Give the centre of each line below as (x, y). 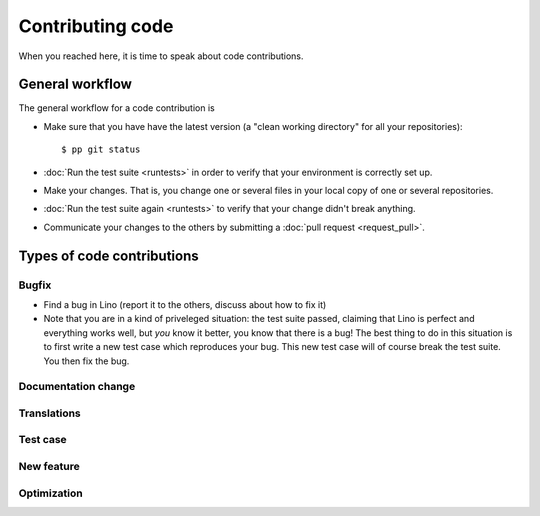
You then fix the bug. (86, 361)
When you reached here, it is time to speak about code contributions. (161, 56)
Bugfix (35, 285)
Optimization (51, 493)
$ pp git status (101, 149)
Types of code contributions (108, 255)
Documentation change (77, 387)
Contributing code (96, 26)
